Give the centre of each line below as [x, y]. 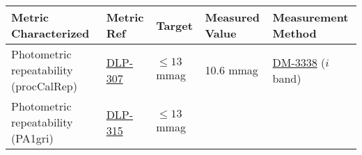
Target [174, 25]
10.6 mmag [231, 70]
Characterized [50, 33]
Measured [233, 17]
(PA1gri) [32, 138]
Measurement [310, 17]
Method [294, 33]
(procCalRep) [44, 86]
